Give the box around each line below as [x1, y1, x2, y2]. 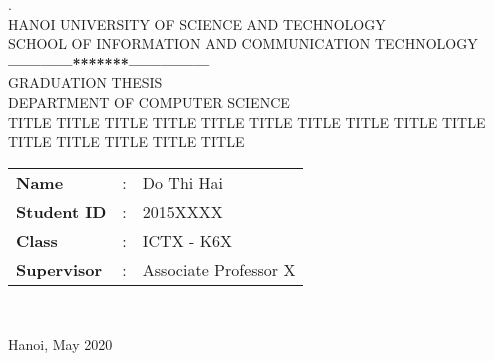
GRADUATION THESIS [8, 72, 163, 93]
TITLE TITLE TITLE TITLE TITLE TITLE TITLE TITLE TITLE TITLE [8, 111, 486, 132]
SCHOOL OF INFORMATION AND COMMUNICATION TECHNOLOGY [8, 33, 478, 54]
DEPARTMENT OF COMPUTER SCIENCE [8, 91, 290, 112]
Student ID [16, 199, 107, 223]
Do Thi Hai [142, 170, 224, 194]
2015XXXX [142, 199, 223, 223]
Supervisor [16, 257, 103, 281]
